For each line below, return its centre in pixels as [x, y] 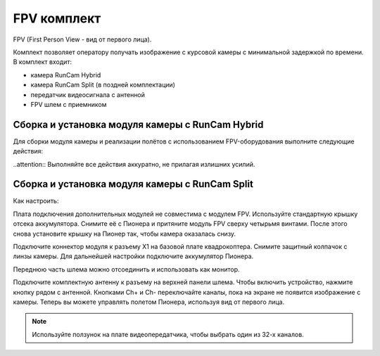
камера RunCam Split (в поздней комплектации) [103, 85]
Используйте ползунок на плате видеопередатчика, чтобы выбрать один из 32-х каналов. [168, 334]
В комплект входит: [43, 62]
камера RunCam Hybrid [66, 75]
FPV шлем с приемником [69, 104]
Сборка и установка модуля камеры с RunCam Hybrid [138, 124]
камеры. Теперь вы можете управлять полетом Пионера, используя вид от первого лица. [149, 302]
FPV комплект [57, 18]
